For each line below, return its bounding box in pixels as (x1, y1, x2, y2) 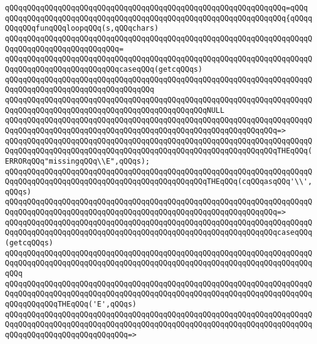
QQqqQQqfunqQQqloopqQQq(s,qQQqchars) (5, 24, 159, 33)
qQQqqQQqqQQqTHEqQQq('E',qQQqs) (5, 300, 137, 309)
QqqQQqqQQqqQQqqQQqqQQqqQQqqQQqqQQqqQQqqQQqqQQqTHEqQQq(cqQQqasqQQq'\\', (5, 177, 313, 186)
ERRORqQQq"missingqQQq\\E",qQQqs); (5, 156, 150, 166)
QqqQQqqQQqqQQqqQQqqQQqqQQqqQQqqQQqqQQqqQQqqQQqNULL (5, 105, 224, 115)
